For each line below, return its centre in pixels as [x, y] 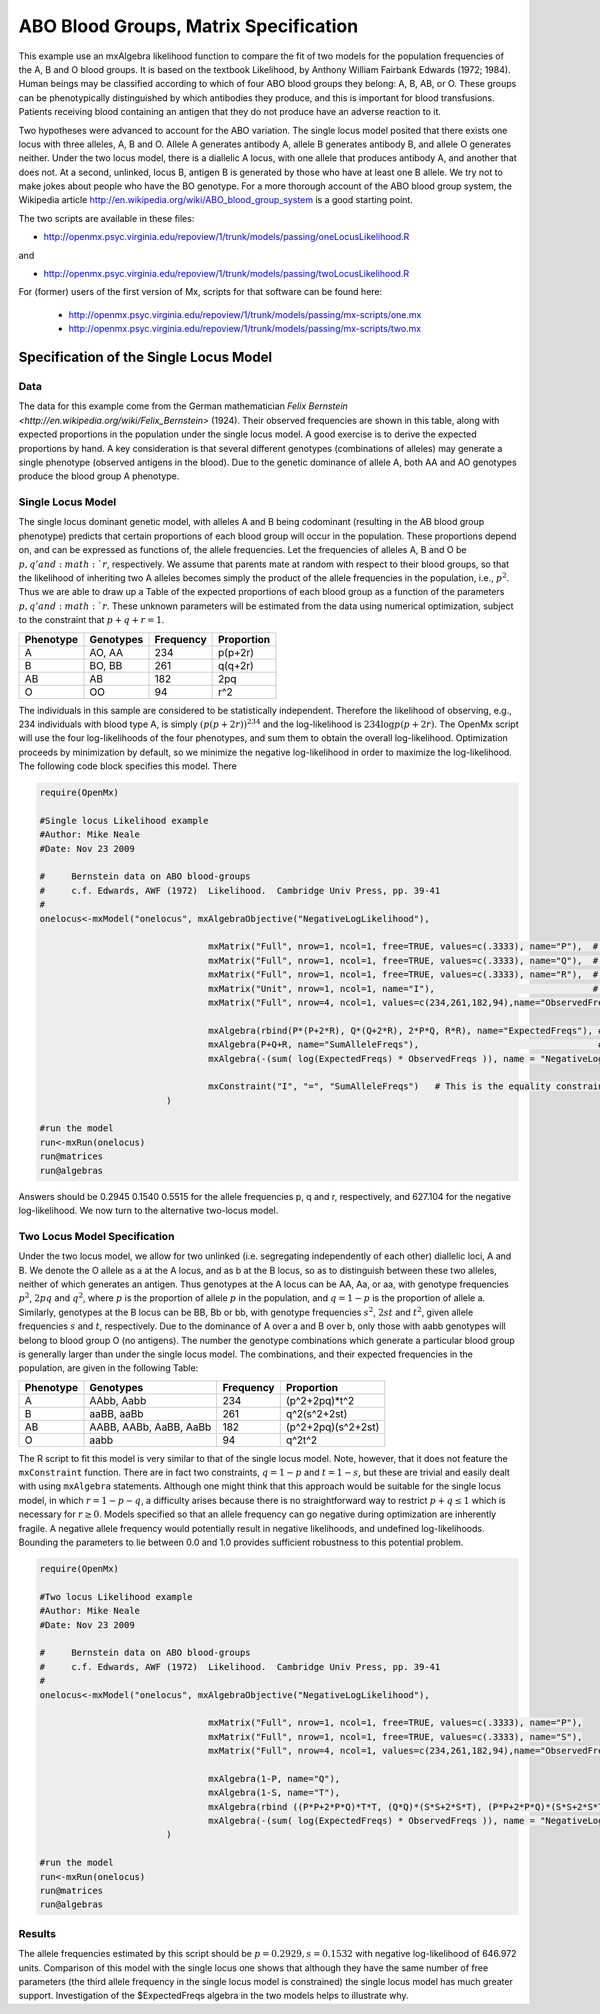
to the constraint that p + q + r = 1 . [91, 620]
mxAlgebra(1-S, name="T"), [274, 1793]
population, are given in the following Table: [108, 1368]
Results [37, 1933]
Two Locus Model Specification [96, 1236]
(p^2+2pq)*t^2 [320, 1400]
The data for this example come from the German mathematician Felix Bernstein [183, 406]
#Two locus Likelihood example [116, 1596]
